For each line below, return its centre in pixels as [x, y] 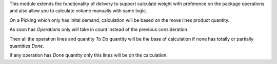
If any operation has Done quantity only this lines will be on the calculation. [88, 55]
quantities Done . [27, 46]
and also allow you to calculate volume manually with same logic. [78, 11]
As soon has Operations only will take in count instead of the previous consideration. [99, 29]
